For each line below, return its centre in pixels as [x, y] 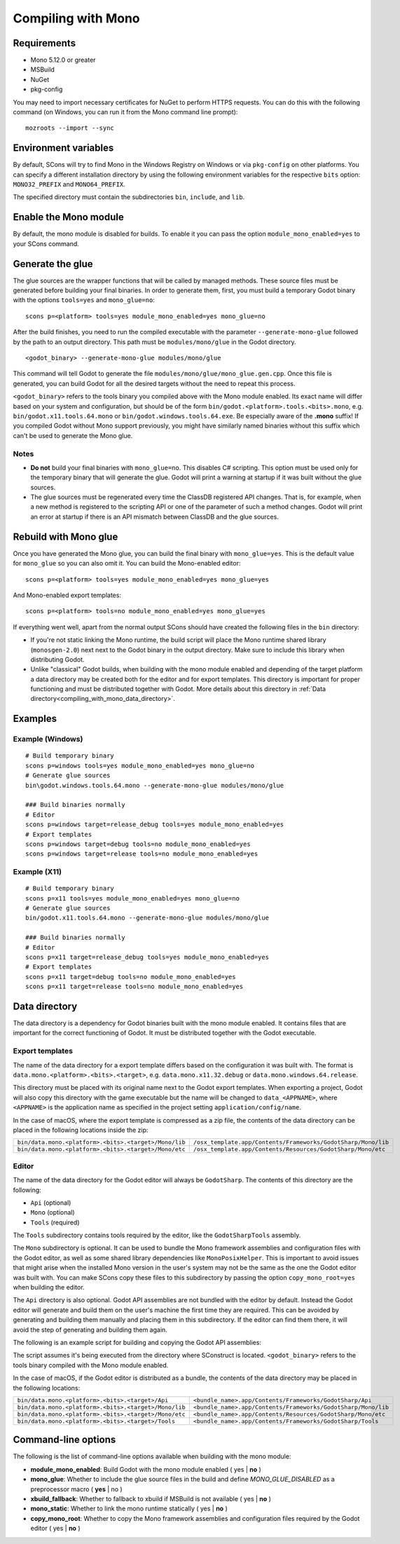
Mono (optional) [53, 1212]
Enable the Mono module [68, 217]
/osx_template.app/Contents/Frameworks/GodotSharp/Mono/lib [291, 1142]
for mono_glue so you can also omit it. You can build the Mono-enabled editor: [127, 563]
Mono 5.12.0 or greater [63, 60]
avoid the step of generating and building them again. [90, 1330]
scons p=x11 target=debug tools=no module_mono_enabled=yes [131, 977]
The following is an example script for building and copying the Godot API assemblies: [137, 1342]
